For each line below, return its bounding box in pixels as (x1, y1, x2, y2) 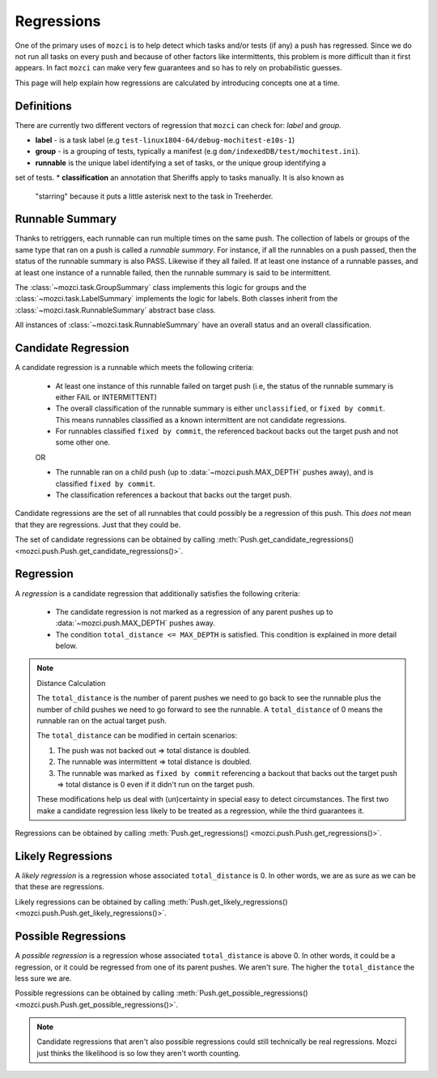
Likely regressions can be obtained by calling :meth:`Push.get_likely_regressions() (15, 897, 288, 906)
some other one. (55, 437, 111, 447)
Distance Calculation (36, 678, 106, 688)
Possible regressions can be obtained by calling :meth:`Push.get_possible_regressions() (15, 988, 308, 998)
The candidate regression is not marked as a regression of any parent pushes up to (55, 607, 333, 616)
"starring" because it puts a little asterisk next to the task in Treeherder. (35, 191, 274, 201)
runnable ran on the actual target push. (36, 716, 168, 726)
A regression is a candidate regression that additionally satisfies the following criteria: (15, 588, 300, 599)
